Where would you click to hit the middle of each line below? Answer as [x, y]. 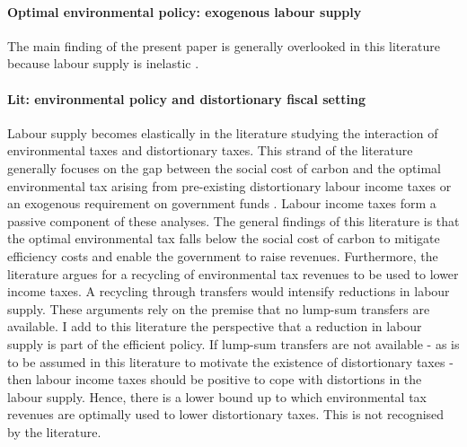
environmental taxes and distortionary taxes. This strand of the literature [210, 150]
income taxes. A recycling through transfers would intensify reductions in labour [229, 291]
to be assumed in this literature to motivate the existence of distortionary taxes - [230, 361]
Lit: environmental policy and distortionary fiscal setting [186, 98]
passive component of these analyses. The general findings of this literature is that [233, 220]
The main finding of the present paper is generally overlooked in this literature [224, 45]
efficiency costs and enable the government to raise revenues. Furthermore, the [223, 255]
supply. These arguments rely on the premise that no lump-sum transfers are [219, 308]
